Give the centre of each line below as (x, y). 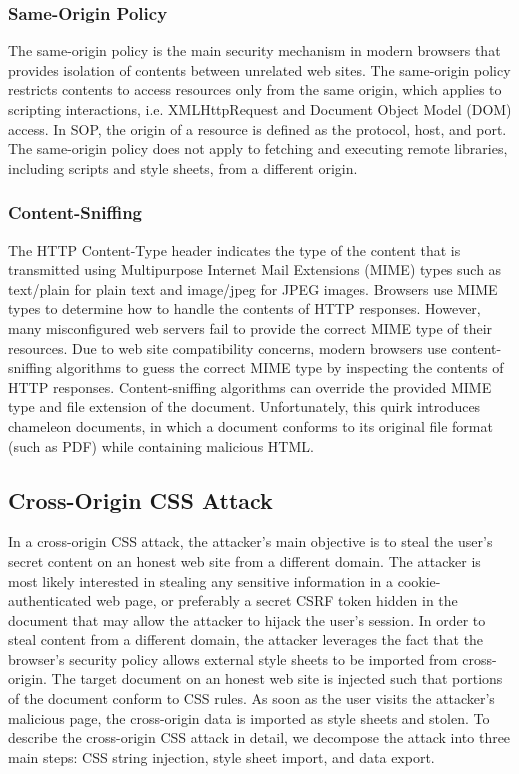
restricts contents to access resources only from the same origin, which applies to (255, 89)
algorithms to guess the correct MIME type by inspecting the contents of (280, 367)
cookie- (419, 580)
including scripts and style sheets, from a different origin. (183, 167)
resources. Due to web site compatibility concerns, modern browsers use (227, 347)
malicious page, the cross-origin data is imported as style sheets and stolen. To (249, 717)
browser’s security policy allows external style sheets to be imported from (233, 658)
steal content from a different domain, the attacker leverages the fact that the (246, 639)
